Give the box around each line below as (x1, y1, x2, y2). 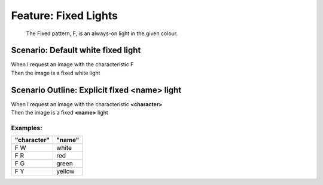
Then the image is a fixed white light (11, 69, 100, 76)
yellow (56, 167, 75, 175)
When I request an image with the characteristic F (11, 61, 134, 68)
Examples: (11, 124, 42, 132)
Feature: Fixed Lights (11, 9, 118, 22)
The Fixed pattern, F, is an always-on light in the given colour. (26, 30, 178, 37)
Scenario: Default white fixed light (11, 45, 141, 55)
